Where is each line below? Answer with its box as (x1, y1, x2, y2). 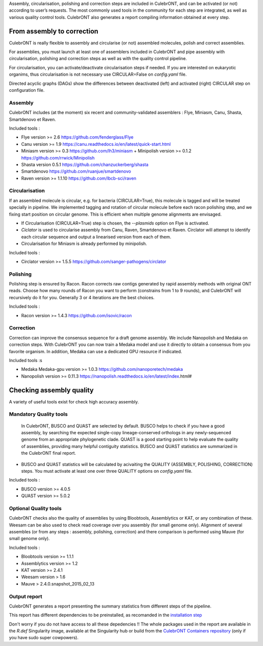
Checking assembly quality (9, 386, 94, 394)
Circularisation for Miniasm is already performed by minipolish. (21, 241, 147, 246)
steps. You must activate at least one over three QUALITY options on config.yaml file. (21, 468, 192, 474)
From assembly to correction (9, 27, 98, 35)
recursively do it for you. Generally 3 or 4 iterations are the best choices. (9, 294, 155, 300)
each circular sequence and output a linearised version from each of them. (21, 234, 171, 240)
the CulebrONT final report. (21, 450, 76, 456)
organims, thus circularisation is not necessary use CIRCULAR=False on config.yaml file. (9, 71, 187, 78)
